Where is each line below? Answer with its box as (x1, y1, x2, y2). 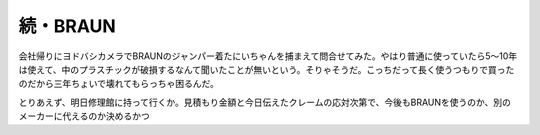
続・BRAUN (18, 15, 117, 37)
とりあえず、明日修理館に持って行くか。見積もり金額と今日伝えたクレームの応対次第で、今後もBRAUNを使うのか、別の (18, 96, 512, 108)
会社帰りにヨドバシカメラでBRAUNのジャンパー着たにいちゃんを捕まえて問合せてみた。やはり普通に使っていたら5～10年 (18, 50, 518, 62)
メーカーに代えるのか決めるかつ (18, 110, 150, 122)
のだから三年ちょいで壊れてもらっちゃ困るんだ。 (18, 78, 220, 90)
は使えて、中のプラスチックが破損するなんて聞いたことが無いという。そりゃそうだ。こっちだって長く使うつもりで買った (18, 63, 515, 75)
